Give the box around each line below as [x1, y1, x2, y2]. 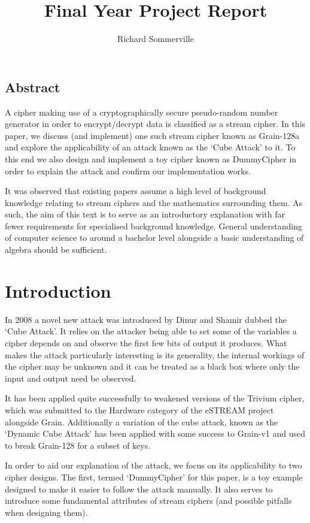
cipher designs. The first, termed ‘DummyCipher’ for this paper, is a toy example [5, 470, 303, 483]
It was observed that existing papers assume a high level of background [5, 185, 266, 197]
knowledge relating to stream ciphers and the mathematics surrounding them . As [5, 196, 303, 208]
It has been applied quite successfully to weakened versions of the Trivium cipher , [5, 392, 305, 404]
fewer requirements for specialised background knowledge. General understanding [5, 219, 302, 232]
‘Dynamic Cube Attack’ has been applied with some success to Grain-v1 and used [5, 427, 306, 440]
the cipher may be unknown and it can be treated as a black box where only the [5, 360, 300, 373]
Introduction [5, 278, 111, 303]
